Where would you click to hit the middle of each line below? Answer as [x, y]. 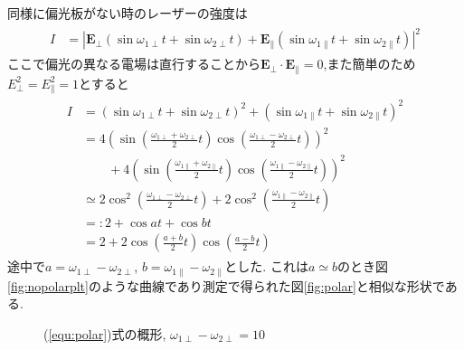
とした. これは [266, 266]
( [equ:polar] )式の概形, [105, 333]
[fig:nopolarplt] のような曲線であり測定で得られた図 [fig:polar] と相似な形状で [226, 285]
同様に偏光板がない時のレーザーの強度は [128, 13]
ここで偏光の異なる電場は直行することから [134, 64]
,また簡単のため [369, 64]
